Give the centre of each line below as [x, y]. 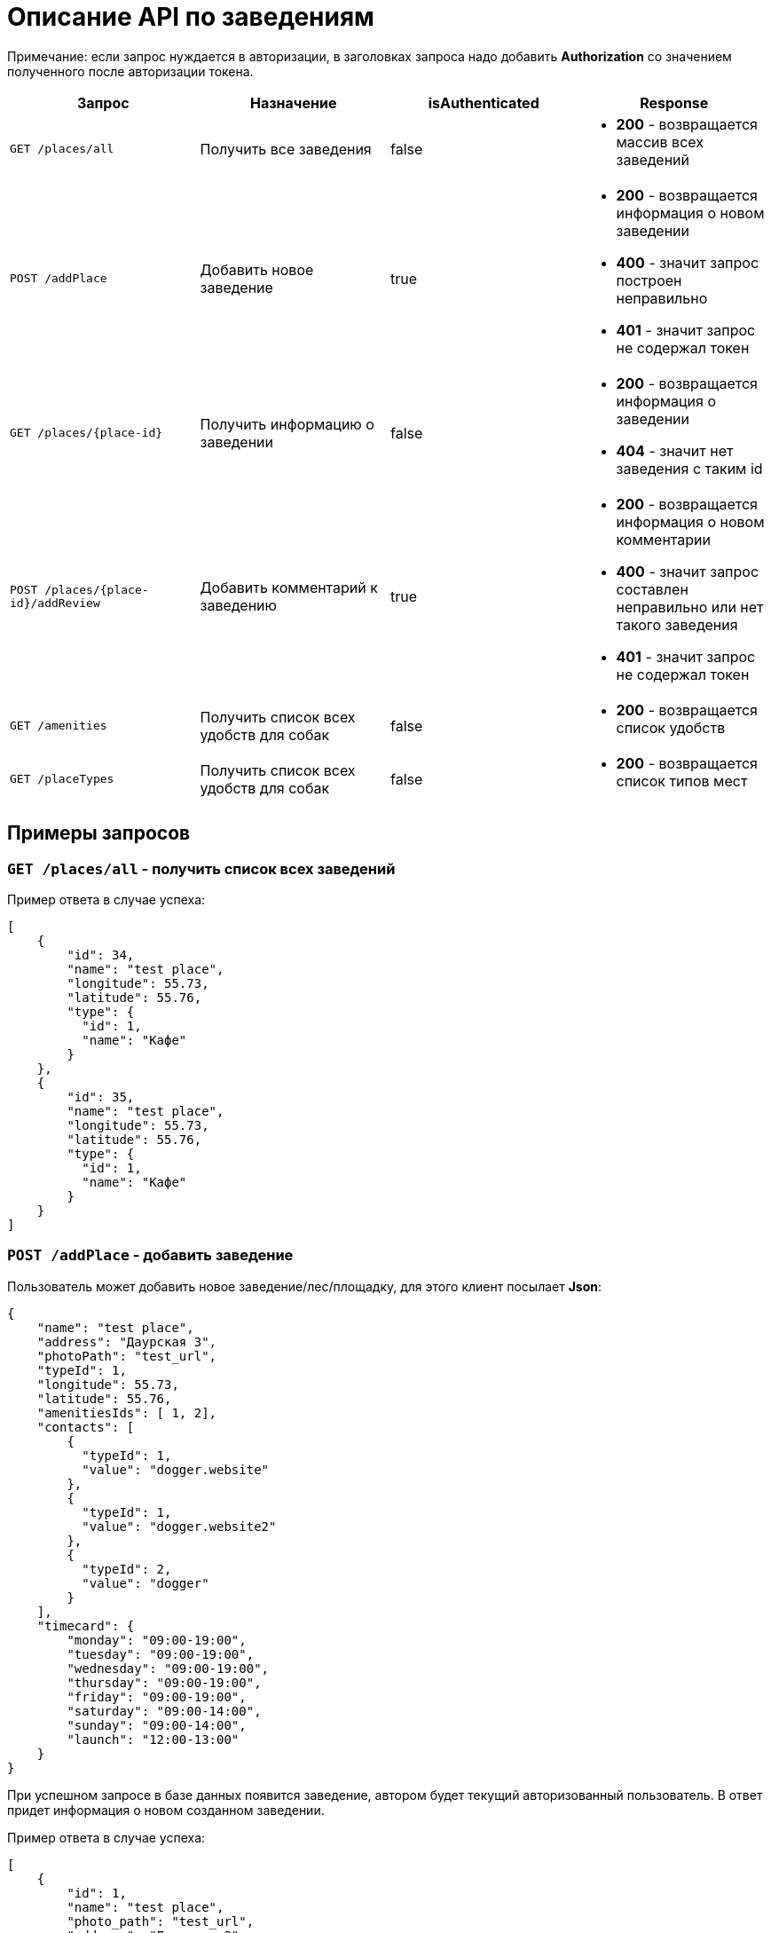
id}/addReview [55, 603]
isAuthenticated [484, 103]
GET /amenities [59, 726]
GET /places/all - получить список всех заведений [201, 868]
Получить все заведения [286, 149]
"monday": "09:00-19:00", [157, 1640]
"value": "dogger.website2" [179, 1526]
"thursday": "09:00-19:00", [164, 1682]
